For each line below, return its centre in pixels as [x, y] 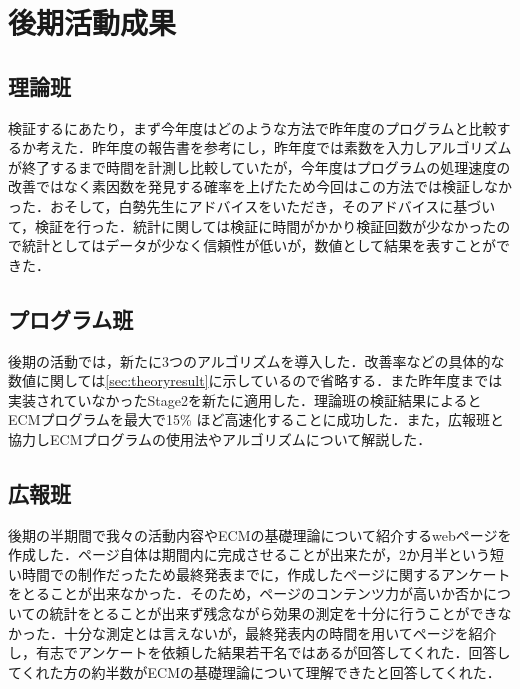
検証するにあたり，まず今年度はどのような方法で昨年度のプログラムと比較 [252, 127]
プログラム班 [71, 318]
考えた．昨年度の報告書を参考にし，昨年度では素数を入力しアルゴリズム [273, 147]
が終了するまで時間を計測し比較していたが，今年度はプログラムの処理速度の [259, 166]
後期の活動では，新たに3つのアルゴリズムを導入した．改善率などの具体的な [256, 360]
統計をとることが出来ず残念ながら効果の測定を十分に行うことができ [273, 613]
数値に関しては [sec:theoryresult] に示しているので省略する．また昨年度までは [255, 380]
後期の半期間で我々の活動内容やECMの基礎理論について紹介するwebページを [260, 534]
